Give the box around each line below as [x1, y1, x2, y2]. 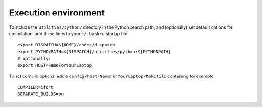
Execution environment [9, 7, 105, 18]
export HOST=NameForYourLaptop [17, 62, 92, 68]
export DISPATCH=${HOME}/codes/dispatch [17, 42, 115, 48]
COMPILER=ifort [17, 85, 54, 90]
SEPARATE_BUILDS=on [17, 91, 64, 97]
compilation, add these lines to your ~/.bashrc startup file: [9, 31, 129, 36]
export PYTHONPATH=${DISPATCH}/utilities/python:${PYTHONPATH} [17, 49, 171, 54]
